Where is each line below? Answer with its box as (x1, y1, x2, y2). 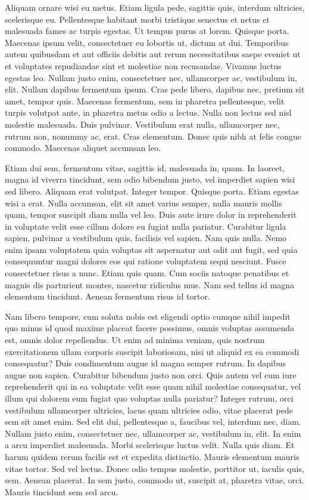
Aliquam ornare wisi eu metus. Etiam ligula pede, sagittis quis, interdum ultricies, (5, 1, 305, 13)
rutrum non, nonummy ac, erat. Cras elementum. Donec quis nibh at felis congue (5, 129, 301, 142)
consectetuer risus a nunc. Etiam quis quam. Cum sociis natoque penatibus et (5, 267, 289, 279)
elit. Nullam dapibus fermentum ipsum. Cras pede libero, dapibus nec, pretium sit (5, 83, 305, 95)
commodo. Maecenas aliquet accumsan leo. (5, 141, 161, 154)
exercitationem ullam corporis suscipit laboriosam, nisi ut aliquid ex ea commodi (5, 345, 299, 357)
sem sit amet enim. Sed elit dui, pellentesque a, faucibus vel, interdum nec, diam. (5, 415, 301, 428)
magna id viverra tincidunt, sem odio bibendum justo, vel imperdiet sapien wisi (5, 173, 295, 186)
